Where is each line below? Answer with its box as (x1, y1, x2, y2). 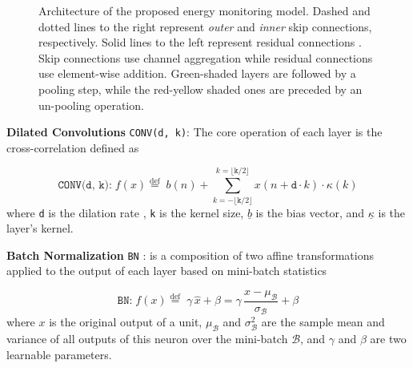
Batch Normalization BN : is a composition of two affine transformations (6, 246, 374, 263)
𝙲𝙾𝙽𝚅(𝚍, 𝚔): (58, 180, 112, 192)
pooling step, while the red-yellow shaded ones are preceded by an (38, 80, 363, 97)
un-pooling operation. (38, 96, 144, 113)
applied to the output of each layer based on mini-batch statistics (6, 262, 327, 279)
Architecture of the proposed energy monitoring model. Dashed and (38, 2, 371, 18)
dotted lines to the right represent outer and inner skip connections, (38, 18, 372, 34)
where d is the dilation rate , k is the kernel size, (6, 204, 244, 220)
